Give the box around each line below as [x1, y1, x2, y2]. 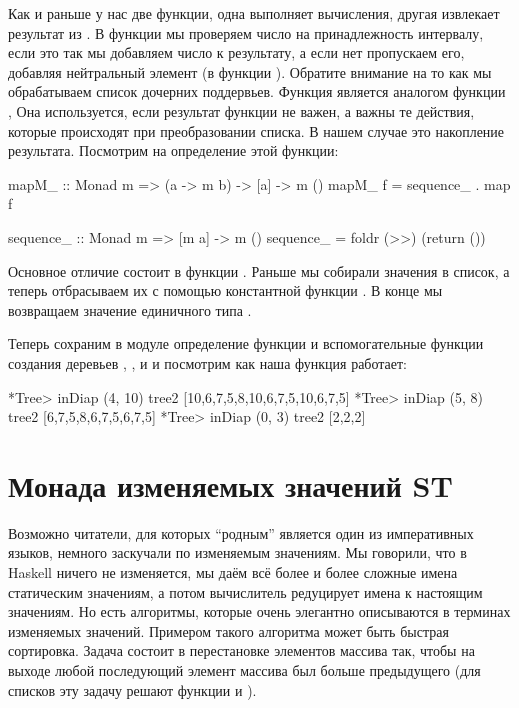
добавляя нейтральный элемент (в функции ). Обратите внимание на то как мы [8, 61, 492, 82]
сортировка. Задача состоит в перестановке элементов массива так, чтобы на [8, 640, 475, 661]
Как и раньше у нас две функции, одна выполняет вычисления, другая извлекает [8, 3, 500, 23]
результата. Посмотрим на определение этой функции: [8, 140, 339, 161]
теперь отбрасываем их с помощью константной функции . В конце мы [8, 280, 443, 301]
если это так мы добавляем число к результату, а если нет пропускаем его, [8, 42, 465, 63]
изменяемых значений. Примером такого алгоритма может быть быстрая [8, 620, 449, 641]
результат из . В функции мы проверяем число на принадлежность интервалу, [8, 22, 484, 43]
